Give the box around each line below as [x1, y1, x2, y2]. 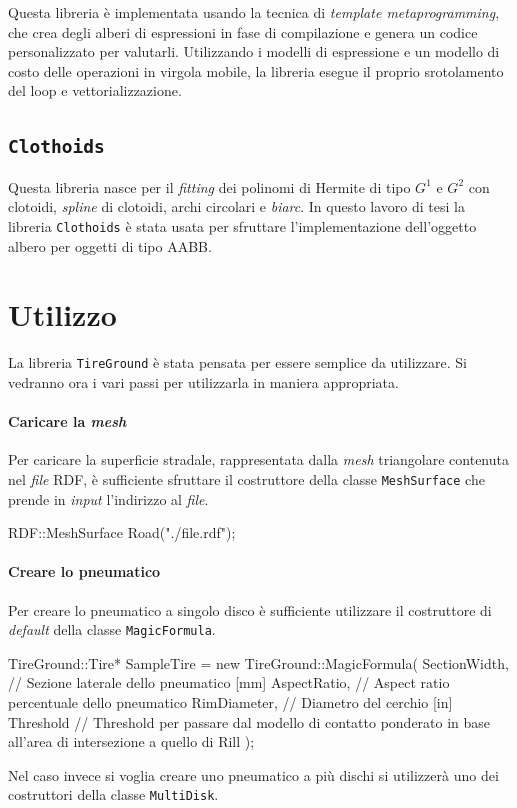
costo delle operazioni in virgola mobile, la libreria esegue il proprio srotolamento [8, 60, 504, 81]
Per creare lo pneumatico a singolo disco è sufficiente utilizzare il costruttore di [8, 599, 492, 620]
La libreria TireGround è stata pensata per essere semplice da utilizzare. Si [8, 352, 467, 373]
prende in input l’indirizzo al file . [8, 488, 209, 509]
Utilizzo [8, 294, 117, 335]
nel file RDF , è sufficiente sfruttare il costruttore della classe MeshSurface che [8, 468, 485, 489]
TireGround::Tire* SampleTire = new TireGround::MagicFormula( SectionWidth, [8, 652, 509, 673]
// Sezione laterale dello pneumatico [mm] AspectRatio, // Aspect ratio [8, 672, 450, 693]
